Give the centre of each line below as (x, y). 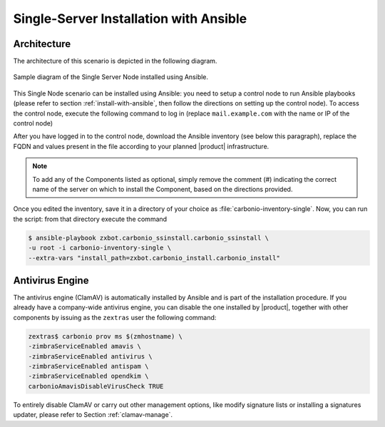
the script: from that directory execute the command (90, 219)
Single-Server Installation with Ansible (130, 19)
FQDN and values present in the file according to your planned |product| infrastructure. (141, 146)
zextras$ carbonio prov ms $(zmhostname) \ (106, 336)
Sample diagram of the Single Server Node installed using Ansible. (111, 77)
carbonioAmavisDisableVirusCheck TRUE (96, 386)
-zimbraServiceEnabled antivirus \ (90, 356)
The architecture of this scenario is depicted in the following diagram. (115, 61)
